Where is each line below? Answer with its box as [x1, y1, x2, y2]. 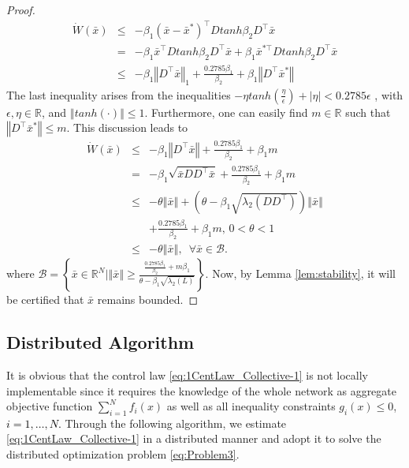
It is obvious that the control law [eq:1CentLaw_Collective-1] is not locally [6, 366, 368, 383]
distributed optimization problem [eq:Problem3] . [6, 446, 240, 462]
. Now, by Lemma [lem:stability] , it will [205, 265, 396, 282]
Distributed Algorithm [6, 330, 195, 354]
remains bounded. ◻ [97, 291, 199, 308]
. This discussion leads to [66, 119, 188, 136]
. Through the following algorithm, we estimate [58, 414, 287, 431]
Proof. [6, 2, 35, 17]
